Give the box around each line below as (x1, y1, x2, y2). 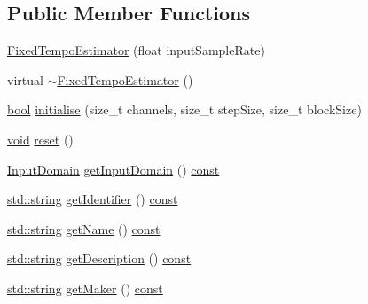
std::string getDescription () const (7, 249, 192, 268)
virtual (7, 70, 43, 89)
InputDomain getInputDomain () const (7, 160, 220, 178)
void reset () (7, 129, 74, 148)
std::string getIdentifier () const (7, 190, 178, 208)
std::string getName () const (7, 219, 161, 238)
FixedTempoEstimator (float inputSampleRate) (7, 41, 265, 59)
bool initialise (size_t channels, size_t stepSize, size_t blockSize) (7, 100, 362, 119)
